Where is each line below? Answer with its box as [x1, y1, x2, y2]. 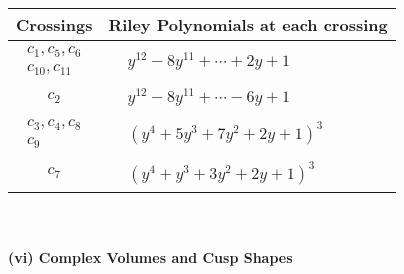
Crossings [16, 13, 93, 36]
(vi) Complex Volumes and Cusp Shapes [8, 247, 293, 268]
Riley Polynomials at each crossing [108, 13, 388, 36]
